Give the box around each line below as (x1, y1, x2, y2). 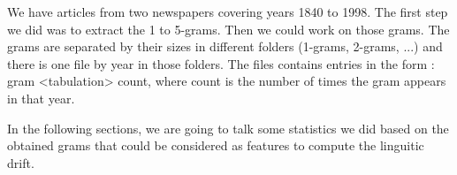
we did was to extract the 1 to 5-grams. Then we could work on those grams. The (7, 19, 450, 38)
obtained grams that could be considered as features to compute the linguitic (7, 136, 424, 155)
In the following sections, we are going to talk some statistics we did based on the (7, 118, 449, 137)
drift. (7, 153, 34, 171)
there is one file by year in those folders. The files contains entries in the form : (7, 54, 435, 72)
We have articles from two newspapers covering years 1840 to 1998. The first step (7, 3, 448, 20)
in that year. (7, 88, 75, 107)
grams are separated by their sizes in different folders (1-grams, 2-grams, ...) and (7, 37, 443, 56)
